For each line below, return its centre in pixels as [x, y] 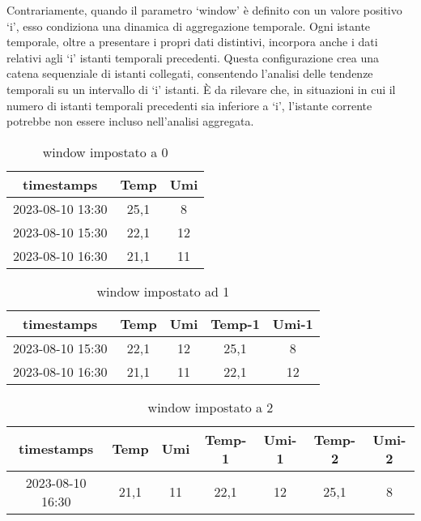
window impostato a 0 [105, 152]
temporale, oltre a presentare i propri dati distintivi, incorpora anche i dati [192, 42]
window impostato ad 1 [163, 291]
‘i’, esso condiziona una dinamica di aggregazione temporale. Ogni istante [189, 26]
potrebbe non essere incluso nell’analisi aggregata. [130, 121]
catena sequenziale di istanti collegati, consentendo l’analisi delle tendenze [190, 73]
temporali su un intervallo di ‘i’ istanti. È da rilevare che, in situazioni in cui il [201, 89]
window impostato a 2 [210, 407]
